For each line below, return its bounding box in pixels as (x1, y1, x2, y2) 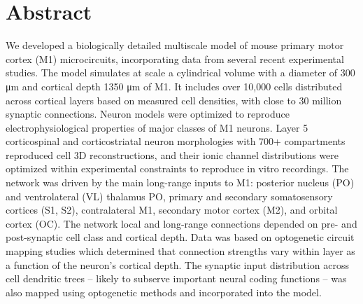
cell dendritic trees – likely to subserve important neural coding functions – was (6, 271, 347, 286)
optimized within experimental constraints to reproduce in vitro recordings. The (6, 161, 349, 176)
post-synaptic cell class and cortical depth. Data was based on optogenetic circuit (6, 230, 355, 244)
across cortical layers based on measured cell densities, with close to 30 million (6, 92, 342, 107)
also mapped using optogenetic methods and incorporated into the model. (6, 284, 322, 299)
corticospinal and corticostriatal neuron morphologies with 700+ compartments (6, 134, 346, 148)
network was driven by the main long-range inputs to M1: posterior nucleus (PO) (6, 175, 355, 190)
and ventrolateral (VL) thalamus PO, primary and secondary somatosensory (6, 188, 333, 203)
